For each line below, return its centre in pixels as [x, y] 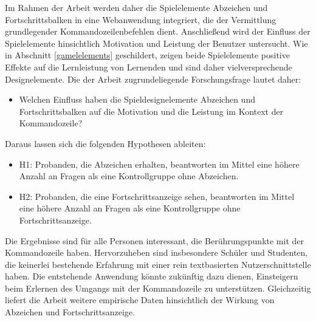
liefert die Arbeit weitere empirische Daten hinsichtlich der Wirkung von [140, 300]
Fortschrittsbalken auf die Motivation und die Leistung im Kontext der [151, 111]
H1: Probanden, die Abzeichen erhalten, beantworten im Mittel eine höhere [159, 164]
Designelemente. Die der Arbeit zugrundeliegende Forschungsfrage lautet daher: [153, 79]
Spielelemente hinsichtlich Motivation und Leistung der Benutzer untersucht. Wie [156, 43]
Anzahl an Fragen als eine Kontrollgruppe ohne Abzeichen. [129, 176]
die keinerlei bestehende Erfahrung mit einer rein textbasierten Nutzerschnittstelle [158, 264]
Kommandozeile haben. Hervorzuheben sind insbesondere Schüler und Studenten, [156, 252]
